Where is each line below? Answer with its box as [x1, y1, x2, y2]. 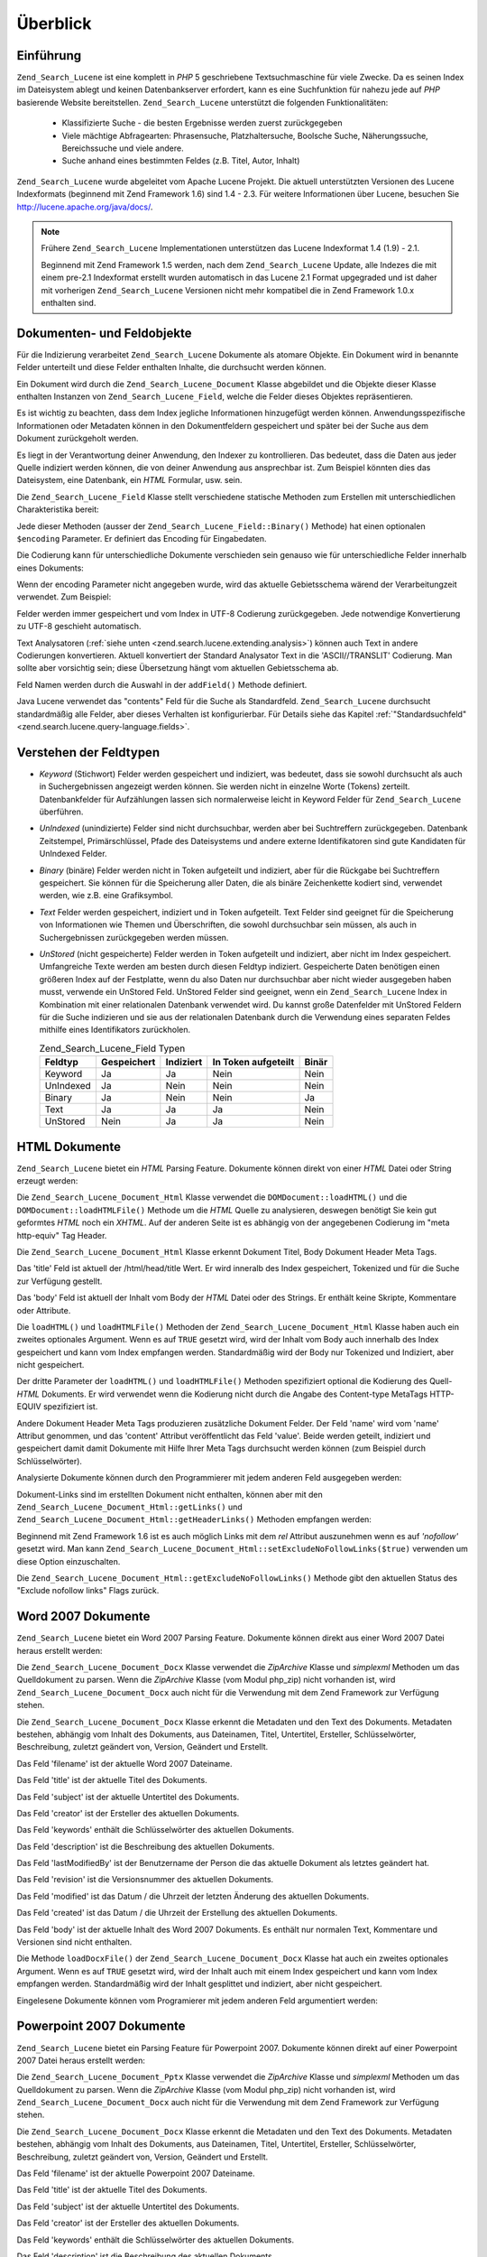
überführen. [39, 806, 84, 817]
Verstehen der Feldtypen [16, 745, 161, 760]
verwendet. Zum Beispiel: [16, 591, 112, 602]
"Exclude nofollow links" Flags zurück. [16, 1585, 160, 1596]
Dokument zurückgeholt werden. [16, 433, 139, 444]
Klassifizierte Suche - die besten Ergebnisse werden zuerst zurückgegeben [61, 117, 343, 128]
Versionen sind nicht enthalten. [16, 1937, 133, 1947]
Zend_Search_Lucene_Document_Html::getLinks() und [16, 1501, 243, 1512]
